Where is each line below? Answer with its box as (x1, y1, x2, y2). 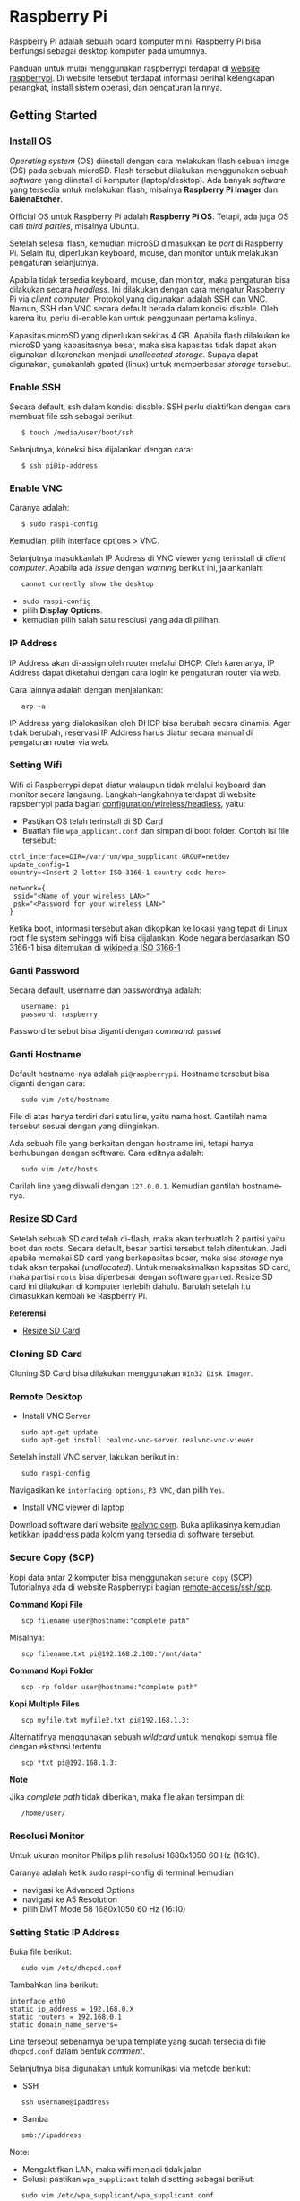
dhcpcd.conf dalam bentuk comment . (9, 2046, 145, 2056)
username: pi (21, 1003, 70, 1012)
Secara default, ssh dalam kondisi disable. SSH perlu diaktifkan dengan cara (9, 401, 291, 412)
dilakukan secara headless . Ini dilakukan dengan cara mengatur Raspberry (9, 284, 285, 294)
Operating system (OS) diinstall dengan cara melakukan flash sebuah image (9, 155, 290, 166)
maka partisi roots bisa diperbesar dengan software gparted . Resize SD (9, 1271, 273, 1282)
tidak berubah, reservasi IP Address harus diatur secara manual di (9, 727, 253, 738)
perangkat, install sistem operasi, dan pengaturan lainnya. (9, 82, 223, 92)
